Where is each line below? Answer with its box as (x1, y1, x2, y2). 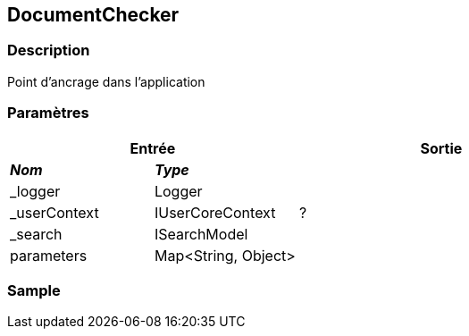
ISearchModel (154, 224, 248, 243)
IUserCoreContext (154, 203, 276, 222)
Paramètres (7, 104, 89, 122)
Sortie (420, 139, 463, 157)
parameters (10, 246, 88, 265)
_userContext (10, 203, 99, 222)
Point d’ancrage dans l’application (7, 73, 205, 89)
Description (7, 41, 90, 60)
